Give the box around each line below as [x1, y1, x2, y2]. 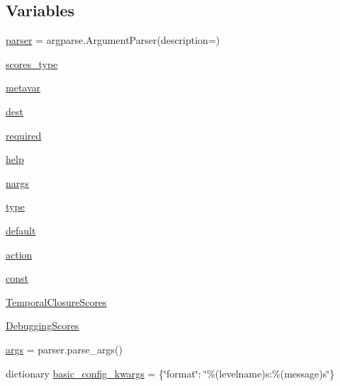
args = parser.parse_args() [6, 341, 123, 356]
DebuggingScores [6, 318, 79, 333]
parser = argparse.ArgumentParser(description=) [6, 33, 220, 47]
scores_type [6, 56, 58, 71]
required [6, 127, 42, 142]
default [6, 222, 36, 237]
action [6, 246, 33, 261]
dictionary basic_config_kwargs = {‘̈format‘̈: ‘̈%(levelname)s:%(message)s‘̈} [6, 365, 335, 380]
